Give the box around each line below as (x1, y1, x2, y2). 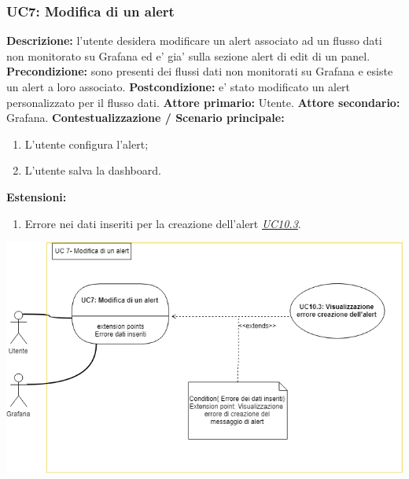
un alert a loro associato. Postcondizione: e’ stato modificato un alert (6, 79, 351, 94)
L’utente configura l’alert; (24, 135, 149, 152)
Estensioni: (6, 188, 67, 204)
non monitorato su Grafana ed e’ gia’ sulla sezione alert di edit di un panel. (6, 47, 370, 64)
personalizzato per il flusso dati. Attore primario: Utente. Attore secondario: (6, 94, 400, 110)
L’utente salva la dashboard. (24, 162, 161, 179)
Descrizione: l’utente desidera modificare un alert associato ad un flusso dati (6, 32, 382, 49)
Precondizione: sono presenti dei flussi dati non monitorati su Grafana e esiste (6, 63, 393, 79)
